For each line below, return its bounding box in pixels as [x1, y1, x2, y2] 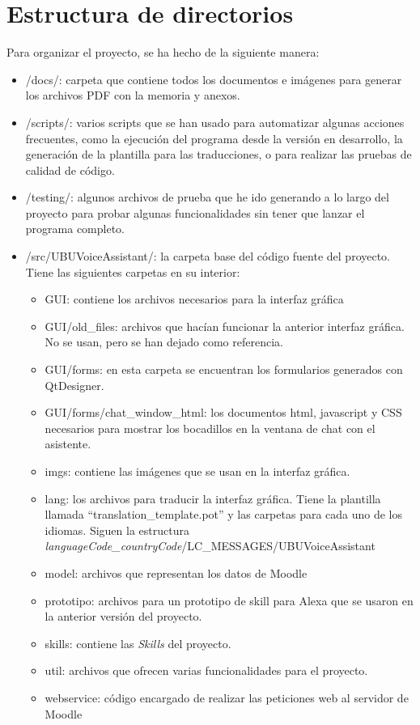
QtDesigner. [45, 376, 104, 393]
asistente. [45, 435, 91, 452]
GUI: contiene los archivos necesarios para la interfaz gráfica [45, 290, 344, 307]
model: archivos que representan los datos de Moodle [45, 564, 308, 581]
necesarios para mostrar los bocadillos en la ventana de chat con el [45, 419, 375, 436]
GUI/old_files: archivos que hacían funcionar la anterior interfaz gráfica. [45, 317, 405, 334]
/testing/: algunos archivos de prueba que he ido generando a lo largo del [25, 189, 389, 206]
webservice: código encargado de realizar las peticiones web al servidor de [45, 689, 409, 706]
